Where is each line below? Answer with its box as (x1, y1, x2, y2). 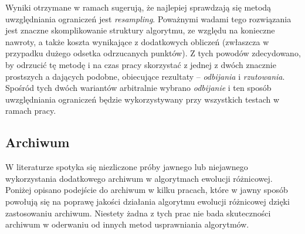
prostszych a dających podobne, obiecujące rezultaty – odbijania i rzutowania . (5, 70, 285, 82)
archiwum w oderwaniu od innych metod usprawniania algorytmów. (5, 218, 249, 230)
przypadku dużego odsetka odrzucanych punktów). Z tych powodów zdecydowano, (5, 47, 301, 59)
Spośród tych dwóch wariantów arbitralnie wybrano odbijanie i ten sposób (5, 82, 272, 94)
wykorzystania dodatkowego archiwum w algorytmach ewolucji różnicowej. (5, 172, 273, 184)
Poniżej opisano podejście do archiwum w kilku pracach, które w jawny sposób (5, 184, 288, 196)
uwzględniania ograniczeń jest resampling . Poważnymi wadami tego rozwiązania (5, 12, 292, 25)
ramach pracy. (5, 104, 56, 117)
